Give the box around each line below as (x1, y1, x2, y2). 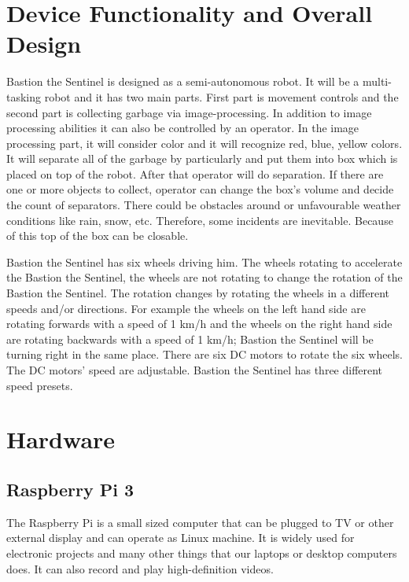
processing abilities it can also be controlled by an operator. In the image (6, 120, 359, 136)
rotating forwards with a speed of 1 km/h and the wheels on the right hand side (6, 315, 392, 332)
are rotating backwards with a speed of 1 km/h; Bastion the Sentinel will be (6, 330, 374, 347)
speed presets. (6, 377, 73, 393)
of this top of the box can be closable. (6, 227, 189, 244)
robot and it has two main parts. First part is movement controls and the (44, 88, 399, 105)
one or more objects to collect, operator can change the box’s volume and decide (6, 181, 394, 197)
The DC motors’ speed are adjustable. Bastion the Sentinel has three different (6, 362, 383, 378)
